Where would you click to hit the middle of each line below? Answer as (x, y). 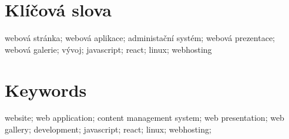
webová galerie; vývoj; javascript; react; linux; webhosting (108, 49)
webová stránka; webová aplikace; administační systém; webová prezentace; (140, 38)
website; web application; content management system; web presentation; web (144, 118)
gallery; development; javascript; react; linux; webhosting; (108, 129)
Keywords (46, 89)
